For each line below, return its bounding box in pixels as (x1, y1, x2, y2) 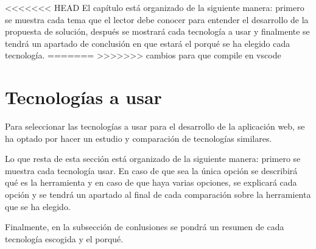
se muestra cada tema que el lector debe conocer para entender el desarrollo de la (5, 13, 309, 26)
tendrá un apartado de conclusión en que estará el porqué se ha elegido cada (5, 37, 290, 49)
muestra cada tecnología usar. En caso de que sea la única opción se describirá (5, 164, 298, 177)
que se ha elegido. (5, 200, 71, 212)
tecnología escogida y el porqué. (5, 232, 124, 245)
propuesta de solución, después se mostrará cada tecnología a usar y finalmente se (5, 25, 310, 38)
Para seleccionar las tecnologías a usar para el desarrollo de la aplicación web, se (5, 120, 305, 133)
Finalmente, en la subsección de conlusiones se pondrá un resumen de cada (5, 220, 284, 233)
